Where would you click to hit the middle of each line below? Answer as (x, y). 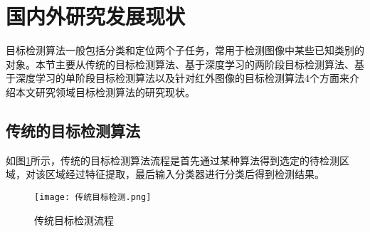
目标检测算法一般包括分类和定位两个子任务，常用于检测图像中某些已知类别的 (185, 50)
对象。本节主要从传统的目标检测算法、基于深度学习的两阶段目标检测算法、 (180, 64)
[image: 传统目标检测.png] (93, 197)
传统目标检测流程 (74, 220)
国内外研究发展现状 (96, 16)
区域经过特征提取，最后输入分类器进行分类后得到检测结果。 (185, 174)
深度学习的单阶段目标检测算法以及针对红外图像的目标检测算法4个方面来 (182, 78)
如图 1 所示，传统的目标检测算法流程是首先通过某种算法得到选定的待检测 (173, 160)
